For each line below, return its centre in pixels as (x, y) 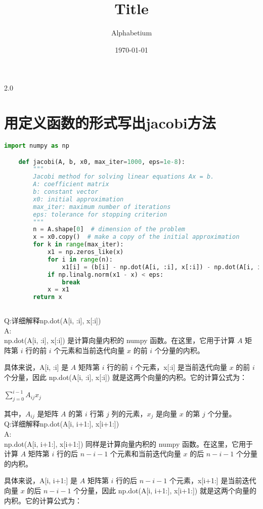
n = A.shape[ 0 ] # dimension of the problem (109, 229)
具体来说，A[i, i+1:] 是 (41, 480)
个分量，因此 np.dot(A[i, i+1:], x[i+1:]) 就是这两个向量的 (165, 490)
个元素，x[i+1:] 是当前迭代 (213, 480)
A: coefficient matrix (71, 184)
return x (48, 297)
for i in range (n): (80, 259)
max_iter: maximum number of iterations (102, 207)
